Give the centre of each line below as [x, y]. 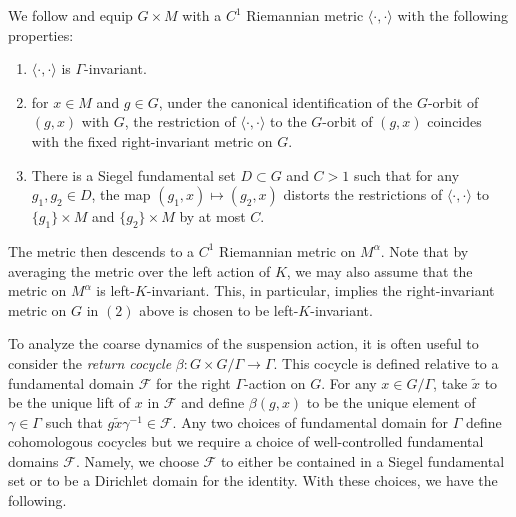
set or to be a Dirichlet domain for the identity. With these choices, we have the [253, 480]
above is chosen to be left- [219, 309]
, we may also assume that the [379, 270]
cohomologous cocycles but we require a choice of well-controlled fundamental [246, 441]
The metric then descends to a [101, 250]
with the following [452, 15]
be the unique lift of [69, 402]
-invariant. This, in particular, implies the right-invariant [320, 290]
